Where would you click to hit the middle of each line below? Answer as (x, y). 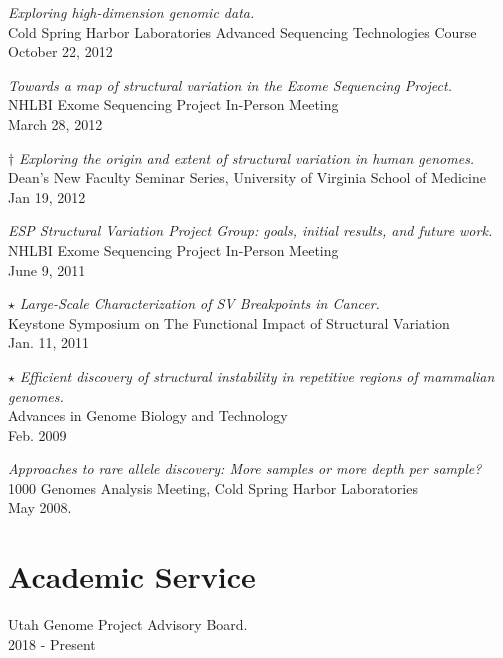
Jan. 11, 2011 (49, 342)
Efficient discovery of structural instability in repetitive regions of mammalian (257, 375)
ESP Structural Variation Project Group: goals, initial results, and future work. (250, 230)
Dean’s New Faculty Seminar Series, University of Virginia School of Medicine (247, 177)
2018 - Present (52, 643)
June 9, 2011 (47, 269)
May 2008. (40, 507)
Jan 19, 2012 (47, 196)
